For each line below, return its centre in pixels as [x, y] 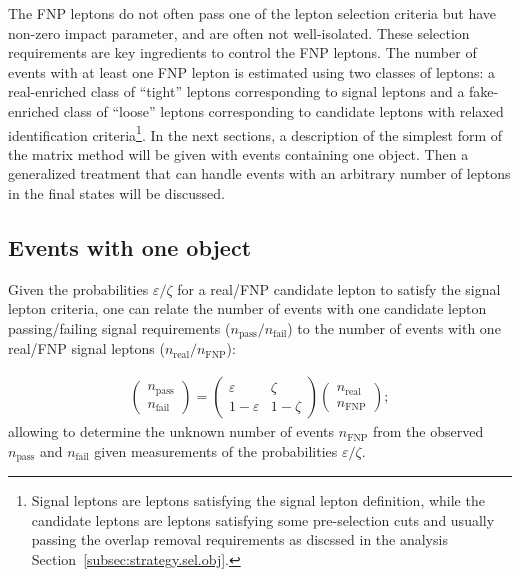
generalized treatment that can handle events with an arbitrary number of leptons [259, 173]
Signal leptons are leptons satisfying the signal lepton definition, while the [258, 500]
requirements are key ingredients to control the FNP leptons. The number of [242, 52]
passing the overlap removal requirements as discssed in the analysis [239, 539]
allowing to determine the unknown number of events [171, 431]
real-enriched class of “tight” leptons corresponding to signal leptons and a [236, 91]
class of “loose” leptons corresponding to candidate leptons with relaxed [283, 110]
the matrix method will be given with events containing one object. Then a [238, 153]
